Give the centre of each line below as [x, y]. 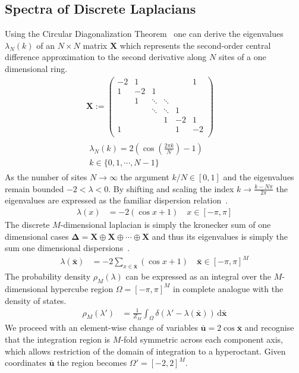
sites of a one [242, 57]
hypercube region [82, 288]
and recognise [269, 327]
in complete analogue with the [228, 288]
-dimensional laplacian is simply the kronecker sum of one [166, 225]
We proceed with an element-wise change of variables [101, 327]
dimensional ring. [36, 68]
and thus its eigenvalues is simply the [220, 236]
